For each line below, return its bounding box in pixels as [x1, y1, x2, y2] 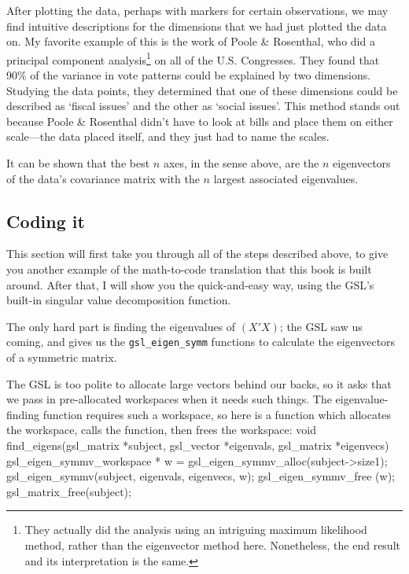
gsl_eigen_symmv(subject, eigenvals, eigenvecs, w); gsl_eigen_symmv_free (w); [6, 468, 396, 484]
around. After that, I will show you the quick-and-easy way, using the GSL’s [6, 276, 374, 293]
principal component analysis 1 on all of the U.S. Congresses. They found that [6, 49, 380, 68]
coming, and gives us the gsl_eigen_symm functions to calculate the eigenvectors [6, 333, 396, 350]
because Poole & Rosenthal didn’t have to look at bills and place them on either [6, 112, 393, 129]
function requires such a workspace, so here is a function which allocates [42, 406, 392, 422]
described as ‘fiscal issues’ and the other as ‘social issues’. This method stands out [6, 98, 400, 114]
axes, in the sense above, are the [163, 155, 319, 171]
